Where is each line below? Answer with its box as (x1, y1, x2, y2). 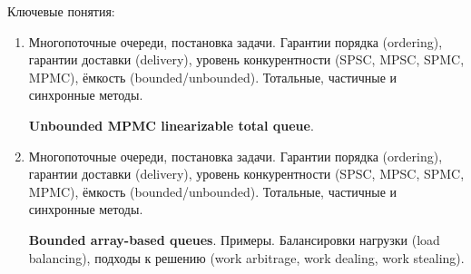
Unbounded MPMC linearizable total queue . (28, 115, 314, 134)
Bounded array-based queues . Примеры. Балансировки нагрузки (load (28, 230, 440, 249)
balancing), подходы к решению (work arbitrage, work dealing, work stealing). (28, 248, 465, 267)
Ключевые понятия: (7, 2, 115, 20)
